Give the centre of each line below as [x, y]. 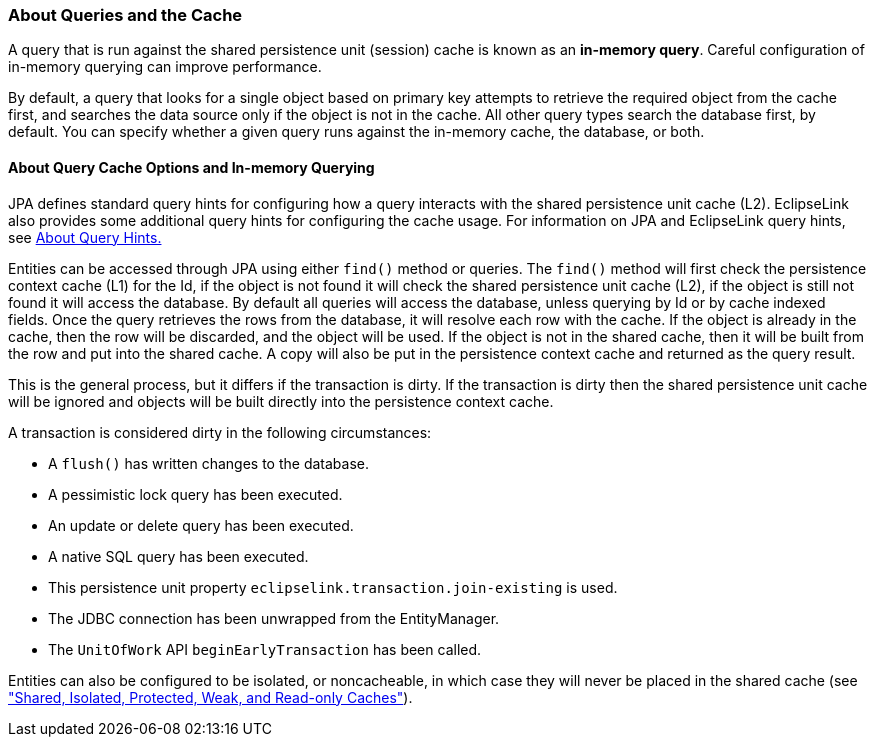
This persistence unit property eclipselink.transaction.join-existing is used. [333, 587]
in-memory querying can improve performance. [165, 67]
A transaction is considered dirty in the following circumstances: [220, 432]
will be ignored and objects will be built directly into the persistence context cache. [281, 401]
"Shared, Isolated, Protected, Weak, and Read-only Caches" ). [210, 697]
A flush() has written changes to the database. [208, 463]
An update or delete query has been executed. [201, 525]
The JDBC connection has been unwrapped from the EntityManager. [274, 618]
